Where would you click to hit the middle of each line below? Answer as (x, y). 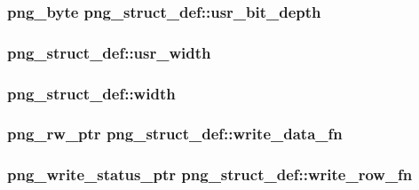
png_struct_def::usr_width (109, 52)
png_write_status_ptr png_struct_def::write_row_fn (210, 174)
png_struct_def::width (91, 93)
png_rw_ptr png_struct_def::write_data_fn (175, 134)
